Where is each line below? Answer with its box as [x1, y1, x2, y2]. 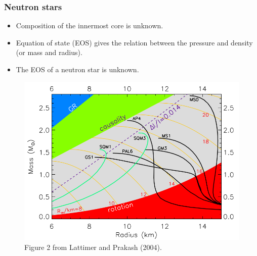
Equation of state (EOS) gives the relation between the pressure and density [16, 37, 253, 47]
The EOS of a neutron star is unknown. [16, 64, 139, 74]
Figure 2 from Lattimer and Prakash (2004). [24, 241, 162, 252]
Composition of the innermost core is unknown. [16, 20, 163, 31]
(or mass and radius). [16, 47, 82, 58]
